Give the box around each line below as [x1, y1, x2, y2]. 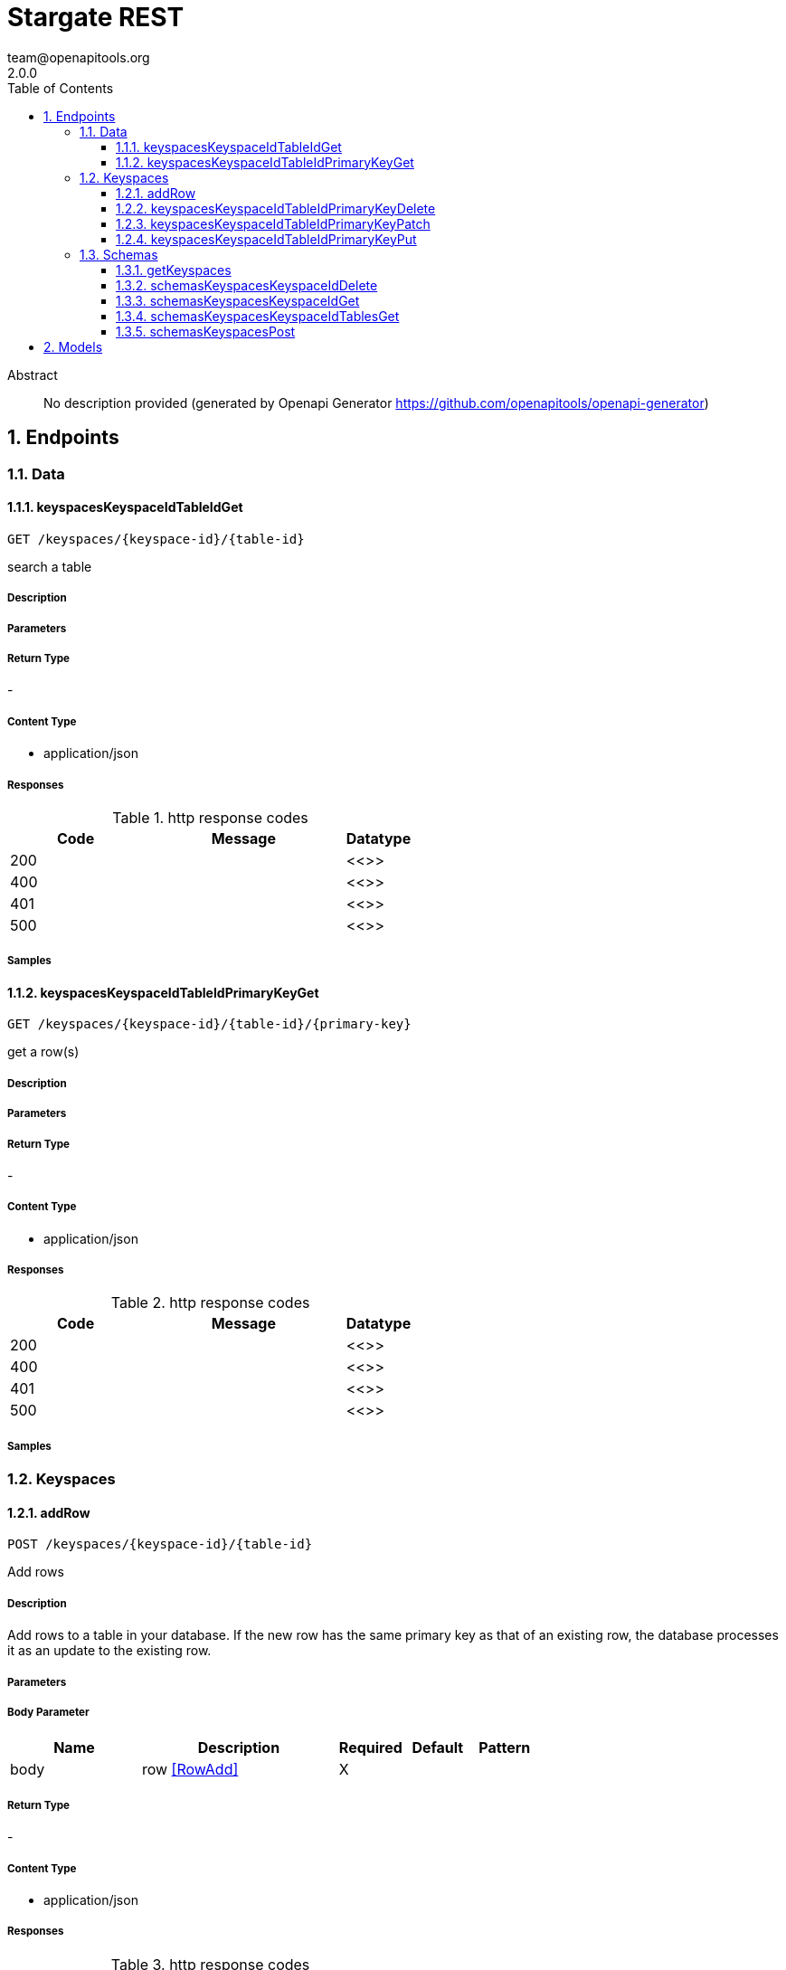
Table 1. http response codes [112, 808, 308, 827]
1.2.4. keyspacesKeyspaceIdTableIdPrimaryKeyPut [116, 231, 417, 247]
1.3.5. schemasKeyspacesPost [116, 323, 296, 339]
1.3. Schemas [80, 246, 158, 262]
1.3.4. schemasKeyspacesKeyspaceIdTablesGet [116, 308, 400, 324]
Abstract [7, 366, 58, 383]
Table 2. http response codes [110, 1293, 310, 1312]
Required [338, 1738, 402, 1757]
